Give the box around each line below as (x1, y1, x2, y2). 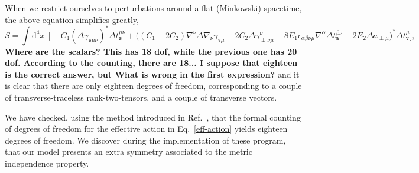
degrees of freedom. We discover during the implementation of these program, (5, 134, 286, 146)
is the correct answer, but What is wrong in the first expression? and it (5, 68, 300, 80)
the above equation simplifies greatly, (5, 13, 139, 25)
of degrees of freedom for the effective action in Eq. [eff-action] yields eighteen (5, 122, 288, 135)
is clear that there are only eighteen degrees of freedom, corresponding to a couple (5, 79, 302, 92)
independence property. (5, 157, 89, 169)
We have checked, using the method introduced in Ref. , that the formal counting (5, 111, 301, 123)
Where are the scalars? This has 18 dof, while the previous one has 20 (5, 45, 297, 57)
